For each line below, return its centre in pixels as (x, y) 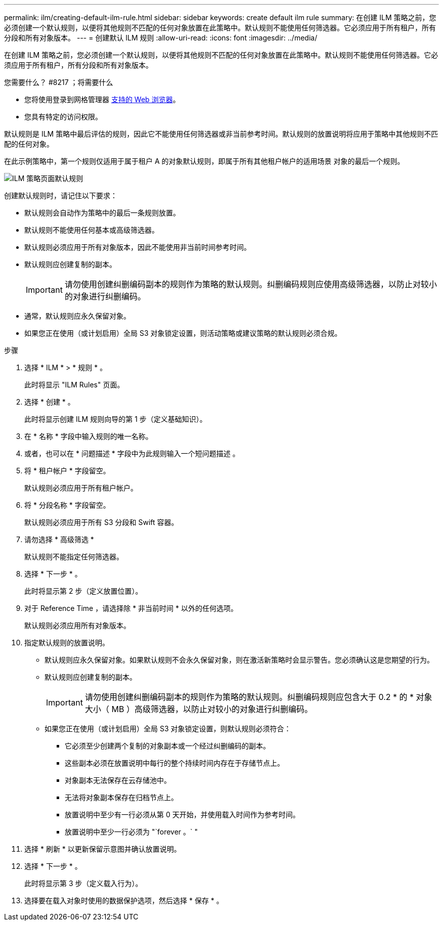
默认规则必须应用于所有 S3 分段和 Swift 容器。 (101, 522)
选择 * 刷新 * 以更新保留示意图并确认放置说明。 (103, 849)
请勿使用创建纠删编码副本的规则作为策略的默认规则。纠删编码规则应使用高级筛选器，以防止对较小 (251, 284)
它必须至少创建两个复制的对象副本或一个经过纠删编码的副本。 (167, 746)
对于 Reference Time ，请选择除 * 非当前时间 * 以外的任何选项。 (131, 608)
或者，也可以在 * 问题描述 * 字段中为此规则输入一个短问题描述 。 (132, 453)
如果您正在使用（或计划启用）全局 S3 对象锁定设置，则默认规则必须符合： (168, 729)
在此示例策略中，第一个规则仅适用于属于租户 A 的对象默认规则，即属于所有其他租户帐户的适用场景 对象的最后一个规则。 (204, 161)
